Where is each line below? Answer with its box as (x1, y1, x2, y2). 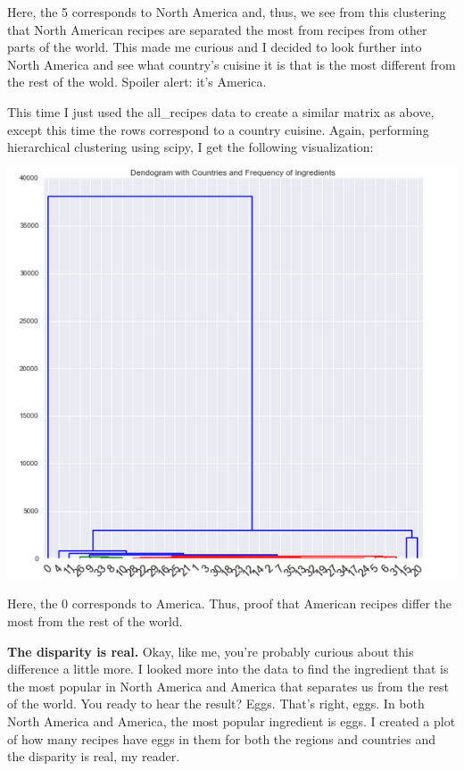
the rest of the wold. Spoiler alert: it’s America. (7, 72, 267, 91)
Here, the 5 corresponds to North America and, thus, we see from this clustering (7, 3, 446, 21)
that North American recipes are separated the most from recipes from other (7, 20, 427, 38)
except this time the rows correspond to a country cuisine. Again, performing (7, 120, 429, 138)
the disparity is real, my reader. (7, 747, 180, 766)
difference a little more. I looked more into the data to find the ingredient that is (7, 659, 449, 678)
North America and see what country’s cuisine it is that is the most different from (7, 54, 456, 73)
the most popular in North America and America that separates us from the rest (7, 676, 449, 695)
